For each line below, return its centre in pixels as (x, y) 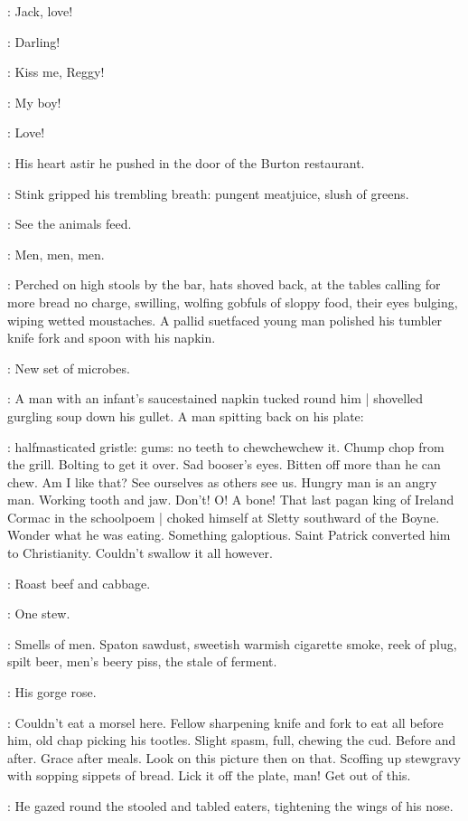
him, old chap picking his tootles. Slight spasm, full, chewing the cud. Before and (232, 740)
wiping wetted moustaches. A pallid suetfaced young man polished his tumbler (225, 320)
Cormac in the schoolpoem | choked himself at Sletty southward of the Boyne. (224, 517)
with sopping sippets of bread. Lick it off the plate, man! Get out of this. (209, 775)
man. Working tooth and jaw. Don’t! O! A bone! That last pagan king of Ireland (231, 500)
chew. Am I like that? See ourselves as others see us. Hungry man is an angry (222, 481)
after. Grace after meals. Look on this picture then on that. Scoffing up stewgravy (234, 757)
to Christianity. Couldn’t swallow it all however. (140, 553)
